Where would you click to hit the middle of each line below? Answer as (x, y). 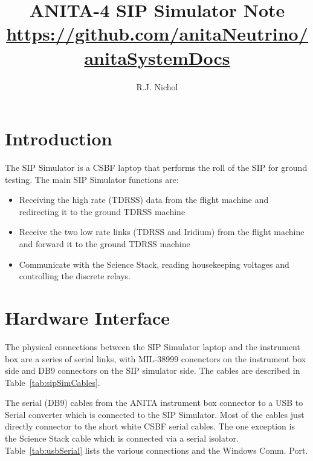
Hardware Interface (88, 317)
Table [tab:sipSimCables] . (53, 382)
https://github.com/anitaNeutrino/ (157, 34)
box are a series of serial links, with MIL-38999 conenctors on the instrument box (156, 358)
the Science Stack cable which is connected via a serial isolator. (122, 438)
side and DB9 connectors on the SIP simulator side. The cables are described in (153, 370)
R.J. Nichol (157, 86)
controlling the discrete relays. (75, 276)
